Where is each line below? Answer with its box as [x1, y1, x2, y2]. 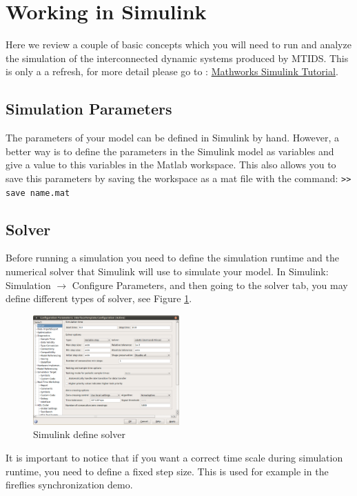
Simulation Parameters [6, 98, 172, 119]
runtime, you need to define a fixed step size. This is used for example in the [6, 464, 329, 478]
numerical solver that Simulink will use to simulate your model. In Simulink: [6, 264, 329, 278]
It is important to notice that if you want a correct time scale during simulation [6, 450, 343, 464]
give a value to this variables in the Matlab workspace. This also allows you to [6, 157, 336, 172]
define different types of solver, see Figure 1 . [6, 291, 192, 306]
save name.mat [6, 188, 70, 198]
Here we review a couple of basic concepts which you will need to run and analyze [6, 37, 351, 52]
